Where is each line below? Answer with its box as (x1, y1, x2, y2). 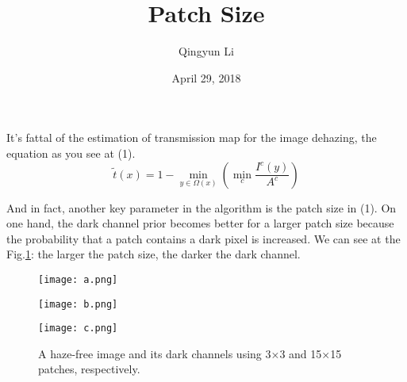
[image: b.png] (38, 298, 118, 310)
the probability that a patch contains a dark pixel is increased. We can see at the (6, 230, 401, 246)
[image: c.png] (38, 323, 118, 334)
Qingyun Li (179, 43, 234, 59)
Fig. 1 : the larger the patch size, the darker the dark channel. (6, 246, 301, 262)
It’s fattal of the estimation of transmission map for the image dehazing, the (6, 129, 377, 146)
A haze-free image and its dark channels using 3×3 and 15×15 (38, 345, 342, 361)
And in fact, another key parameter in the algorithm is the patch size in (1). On (6, 199, 397, 216)
